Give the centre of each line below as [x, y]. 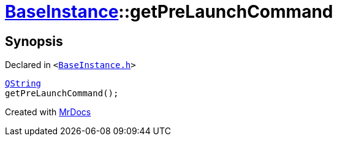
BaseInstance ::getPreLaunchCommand [169, 12]
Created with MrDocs [48, 112]
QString [23, 84]
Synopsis [34, 41]
